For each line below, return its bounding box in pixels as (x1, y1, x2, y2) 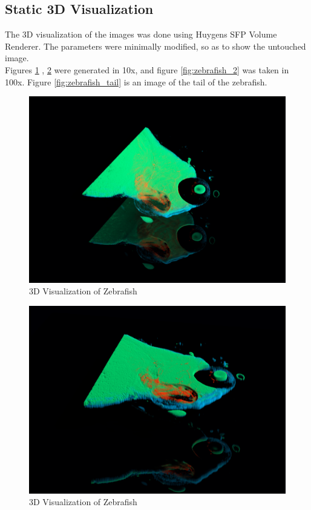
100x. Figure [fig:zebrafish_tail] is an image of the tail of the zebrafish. (5, 75, 267, 88)
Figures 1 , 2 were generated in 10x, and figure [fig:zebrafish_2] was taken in (5, 63, 289, 76)
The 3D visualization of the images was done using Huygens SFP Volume (5, 28, 277, 41)
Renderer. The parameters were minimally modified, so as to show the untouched (5, 39, 306, 52)
